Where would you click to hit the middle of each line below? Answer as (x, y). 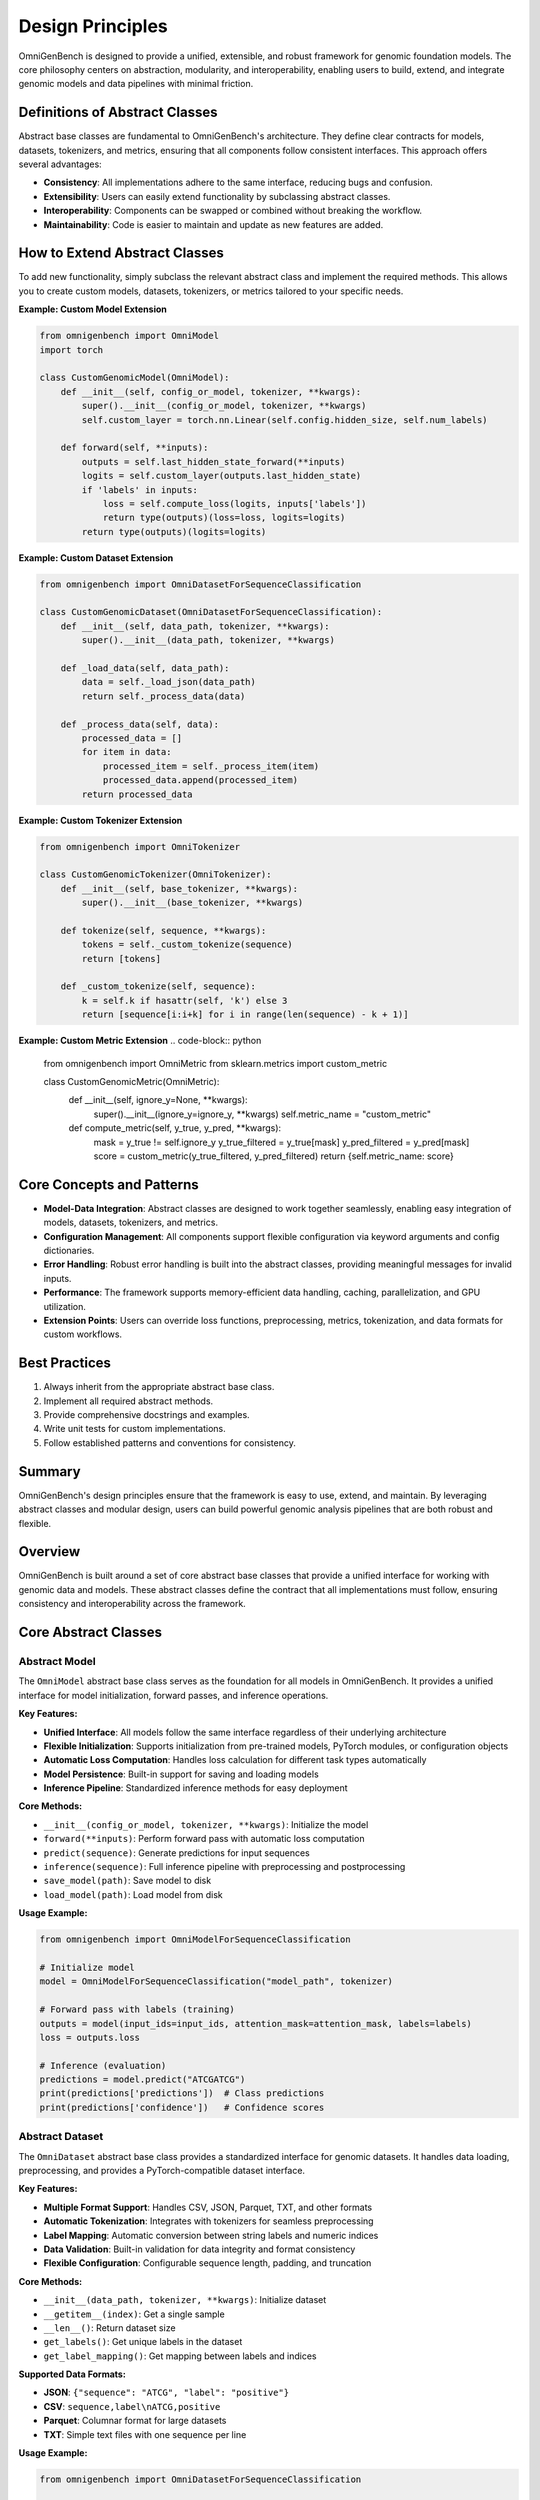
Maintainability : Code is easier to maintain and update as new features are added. (213, 224)
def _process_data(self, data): (140, 724)
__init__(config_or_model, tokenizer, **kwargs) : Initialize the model (206, 1824)
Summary (49, 1471)
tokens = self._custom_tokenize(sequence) (187, 944)
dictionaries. (69, 1250)
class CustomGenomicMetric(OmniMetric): (131, 1081)
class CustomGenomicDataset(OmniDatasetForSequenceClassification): (211, 612)
